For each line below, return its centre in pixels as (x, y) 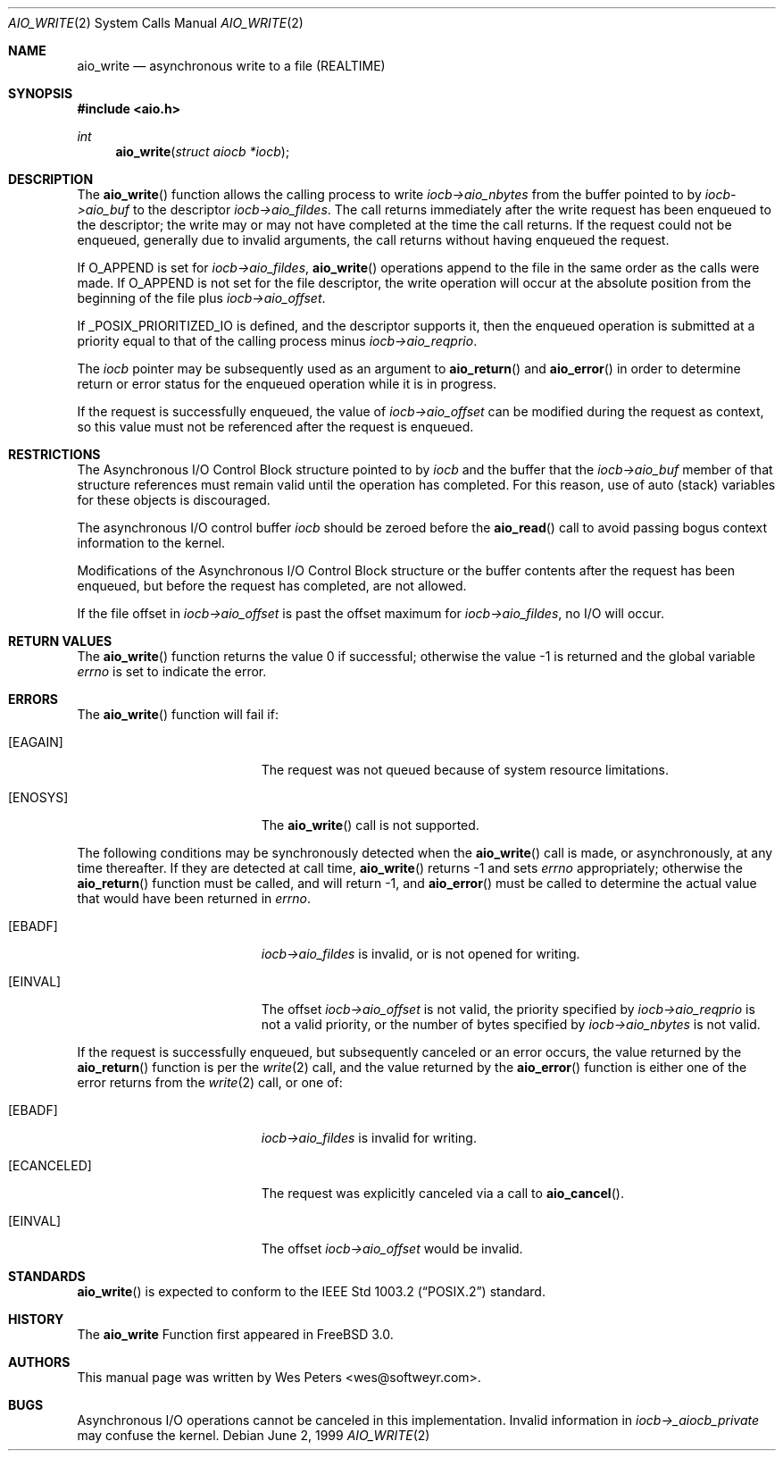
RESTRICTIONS (54, 454)
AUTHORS (39, 1362)
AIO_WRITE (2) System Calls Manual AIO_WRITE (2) (156, 23)
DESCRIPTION (51, 179)
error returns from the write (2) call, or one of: (210, 1082)
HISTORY (36, 1319)
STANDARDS (47, 1276)
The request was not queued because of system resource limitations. (465, 770)
